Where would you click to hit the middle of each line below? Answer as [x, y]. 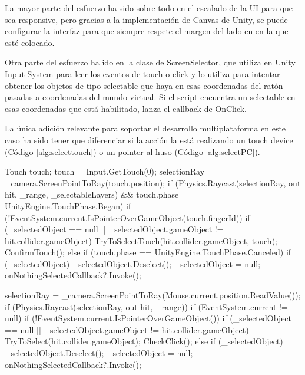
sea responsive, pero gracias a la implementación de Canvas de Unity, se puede [146, 19]
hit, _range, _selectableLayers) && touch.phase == [100, 194]
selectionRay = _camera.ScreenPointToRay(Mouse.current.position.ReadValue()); [153, 295]
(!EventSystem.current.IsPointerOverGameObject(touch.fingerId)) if [127, 217]
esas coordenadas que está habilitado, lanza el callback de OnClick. [126, 108]
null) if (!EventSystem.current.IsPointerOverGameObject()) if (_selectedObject [148, 318]
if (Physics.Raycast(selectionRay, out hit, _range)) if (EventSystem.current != [146, 306]
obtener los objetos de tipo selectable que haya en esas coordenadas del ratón [144, 85]
